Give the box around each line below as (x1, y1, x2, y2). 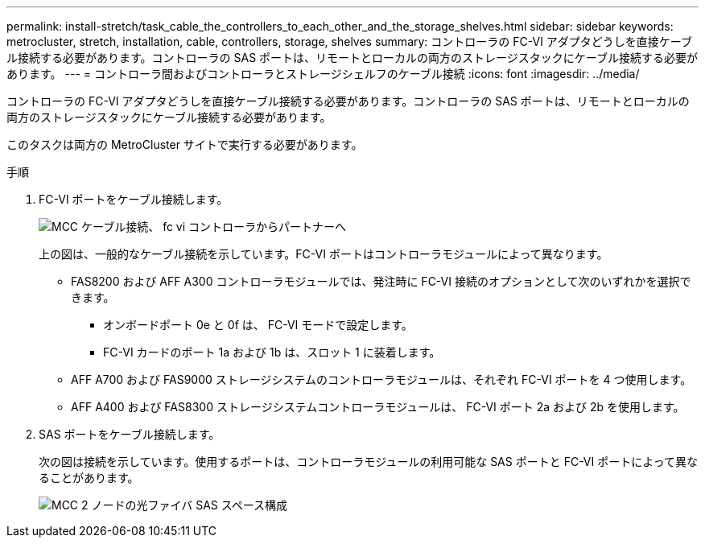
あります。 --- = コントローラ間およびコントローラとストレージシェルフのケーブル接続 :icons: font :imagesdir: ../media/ (6, 67, 640, 80)
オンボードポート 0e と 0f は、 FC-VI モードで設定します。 (103, 318, 413, 332)
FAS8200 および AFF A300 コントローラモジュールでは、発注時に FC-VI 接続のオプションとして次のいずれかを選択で (71, 274, 691, 288)
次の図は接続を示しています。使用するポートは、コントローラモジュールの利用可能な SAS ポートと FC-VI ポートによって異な (39, 455, 699, 468)
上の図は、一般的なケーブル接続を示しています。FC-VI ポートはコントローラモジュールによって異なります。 (39, 247, 608, 261)
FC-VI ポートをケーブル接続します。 (39, 192, 229, 206)
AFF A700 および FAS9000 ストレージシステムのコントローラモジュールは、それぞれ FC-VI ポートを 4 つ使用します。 (71, 373, 692, 386)
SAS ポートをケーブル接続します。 (39, 427, 221, 441)
